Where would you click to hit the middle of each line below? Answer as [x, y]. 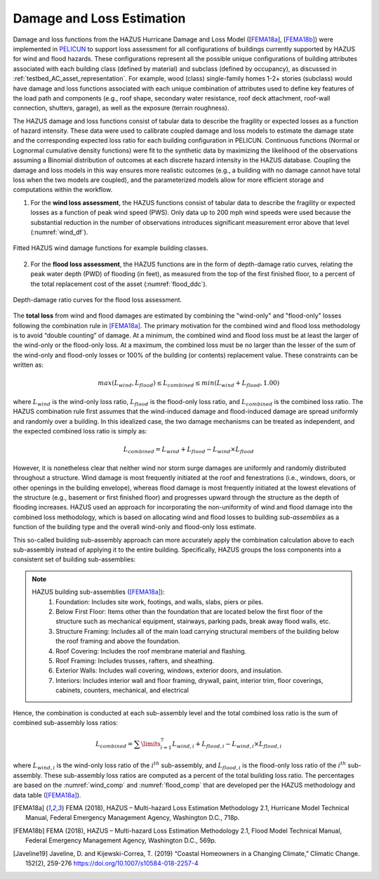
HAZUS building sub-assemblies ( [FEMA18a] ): [98, 592]
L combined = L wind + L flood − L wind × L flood [188, 450]
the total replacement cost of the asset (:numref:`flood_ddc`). [119, 284]
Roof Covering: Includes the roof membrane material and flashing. [151, 651]
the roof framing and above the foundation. [118, 641]
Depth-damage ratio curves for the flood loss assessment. [98, 299]
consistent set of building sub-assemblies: [74, 559]
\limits [151, 744]
